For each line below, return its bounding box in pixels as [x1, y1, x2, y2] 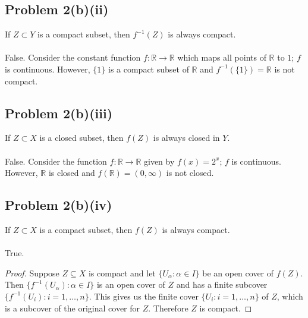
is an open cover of [96, 278, 165, 291]
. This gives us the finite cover [89, 289, 199, 302]
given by [143, 155, 175, 167]
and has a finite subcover [176, 278, 268, 291]
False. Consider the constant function [5, 51, 141, 64]
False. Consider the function [5, 155, 107, 167]
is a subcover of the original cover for [5, 301, 140, 314]
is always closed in [153, 131, 220, 144]
